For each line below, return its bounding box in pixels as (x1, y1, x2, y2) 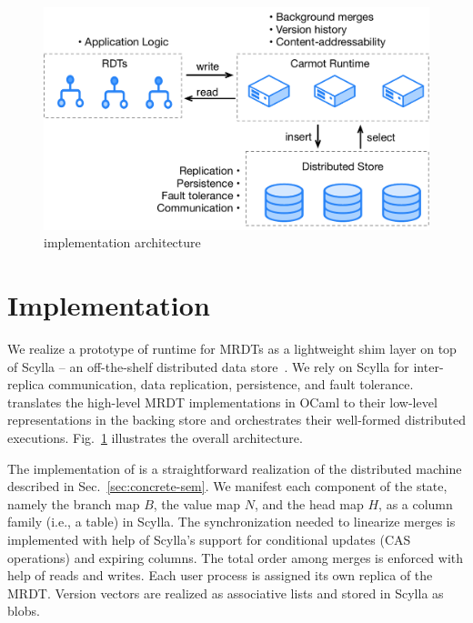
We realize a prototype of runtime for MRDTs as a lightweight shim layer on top (7, 339, 457, 358)
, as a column (378, 494, 453, 513)
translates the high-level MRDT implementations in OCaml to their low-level (7, 392, 438, 411)
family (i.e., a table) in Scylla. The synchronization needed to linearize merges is (7, 512, 456, 531)
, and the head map (254, 494, 364, 513)
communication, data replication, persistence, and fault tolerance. (48, 375, 414, 394)
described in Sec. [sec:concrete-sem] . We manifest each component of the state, (7, 477, 448, 496)
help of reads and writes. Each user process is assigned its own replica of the (7, 566, 433, 585)
